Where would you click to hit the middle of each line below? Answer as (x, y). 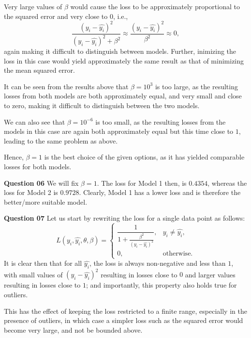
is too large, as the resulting (196, 86)
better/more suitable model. (46, 201)
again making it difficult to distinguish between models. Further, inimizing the (120, 51)
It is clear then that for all (43, 263)
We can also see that (35, 121)
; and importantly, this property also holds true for (161, 285)
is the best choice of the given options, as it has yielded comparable (144, 157)
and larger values (210, 274)
